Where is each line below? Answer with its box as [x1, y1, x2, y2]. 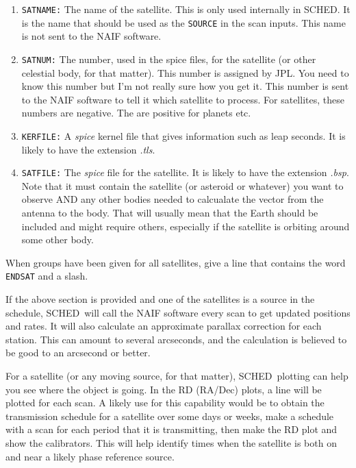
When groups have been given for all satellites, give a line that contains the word [5, 255, 346, 269]
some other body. [21, 232, 94, 247]
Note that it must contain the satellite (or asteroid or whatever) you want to [21, 178, 344, 193]
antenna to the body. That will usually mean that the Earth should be [21, 206, 318, 220]
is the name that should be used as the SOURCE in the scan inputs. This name [21, 15, 346, 29]
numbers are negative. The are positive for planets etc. [21, 106, 251, 120]
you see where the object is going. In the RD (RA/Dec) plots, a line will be [5, 382, 322, 396]
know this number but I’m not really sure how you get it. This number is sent [21, 79, 349, 93]
